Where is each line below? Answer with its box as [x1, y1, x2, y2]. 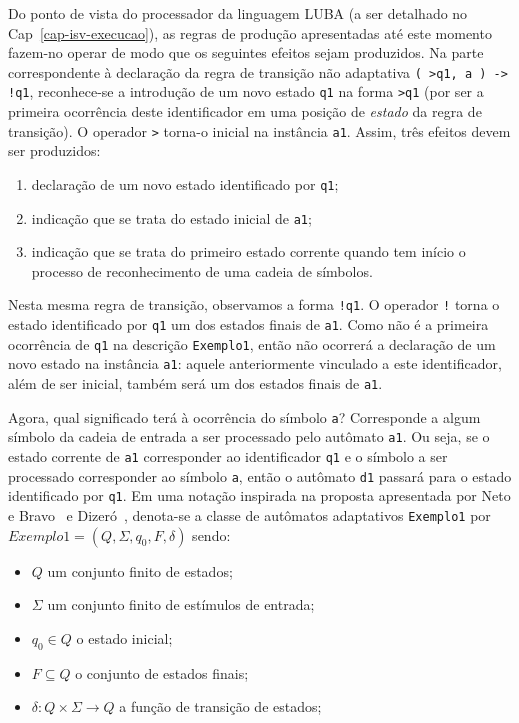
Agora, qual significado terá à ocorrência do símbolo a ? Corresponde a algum [8, 406, 481, 427]
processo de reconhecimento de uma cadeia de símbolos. [31, 260, 373, 281]
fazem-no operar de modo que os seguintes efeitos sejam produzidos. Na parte [8, 42, 484, 63]
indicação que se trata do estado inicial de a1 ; [31, 207, 312, 228]
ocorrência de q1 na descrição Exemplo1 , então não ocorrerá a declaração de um [8, 333, 496, 354]
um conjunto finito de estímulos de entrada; [47, 594, 315, 615]
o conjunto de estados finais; [75, 662, 249, 683]
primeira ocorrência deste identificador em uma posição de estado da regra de [8, 101, 482, 122]
